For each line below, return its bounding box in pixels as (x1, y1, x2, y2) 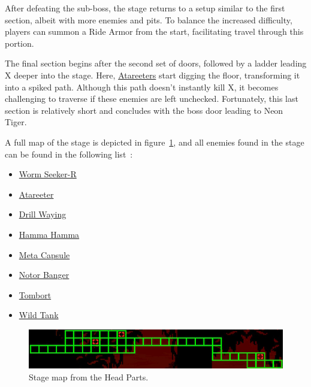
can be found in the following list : (5, 147, 133, 160)
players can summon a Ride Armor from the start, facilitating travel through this (5, 25, 304, 38)
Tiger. (5, 116, 27, 128)
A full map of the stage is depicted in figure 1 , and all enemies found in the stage (5, 135, 304, 148)
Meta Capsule (19, 248, 70, 261)
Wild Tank (19, 309, 59, 321)
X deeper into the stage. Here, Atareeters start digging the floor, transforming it (5, 68, 300, 81)
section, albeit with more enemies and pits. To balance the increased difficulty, (5, 13, 292, 26)
